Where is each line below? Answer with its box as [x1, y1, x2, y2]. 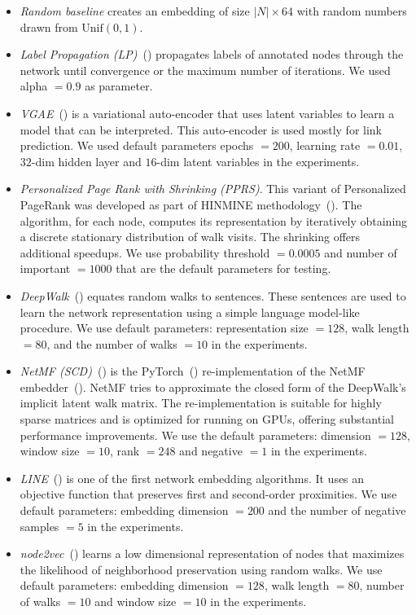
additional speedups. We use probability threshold [20, 244, 270, 261]
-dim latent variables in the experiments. [156, 152, 360, 169]
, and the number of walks [46, 335, 177, 352]
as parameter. [85, 77, 153, 94]
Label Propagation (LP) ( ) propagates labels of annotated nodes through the [20, 46, 404, 63]
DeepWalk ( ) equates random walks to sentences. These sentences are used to [20, 287, 406, 304]
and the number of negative [268, 502, 406, 519]
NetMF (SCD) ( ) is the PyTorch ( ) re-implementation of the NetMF [20, 362, 366, 380]
